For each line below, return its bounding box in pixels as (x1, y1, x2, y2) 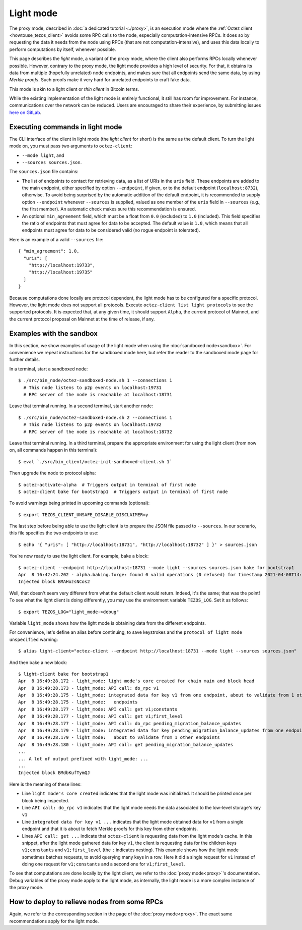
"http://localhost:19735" (28, 269, 93, 275)
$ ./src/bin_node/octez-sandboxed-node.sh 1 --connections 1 (18, 377, 172, 384)
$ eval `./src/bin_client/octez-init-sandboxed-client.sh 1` (18, 459, 172, 464)
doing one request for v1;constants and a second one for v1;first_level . (22, 861, 185, 867)
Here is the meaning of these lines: (9, 781, 82, 787)
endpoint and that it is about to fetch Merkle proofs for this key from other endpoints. (22, 826, 198, 832)
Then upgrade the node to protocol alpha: (9, 470, 96, 476)
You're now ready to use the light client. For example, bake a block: (9, 553, 149, 559)
